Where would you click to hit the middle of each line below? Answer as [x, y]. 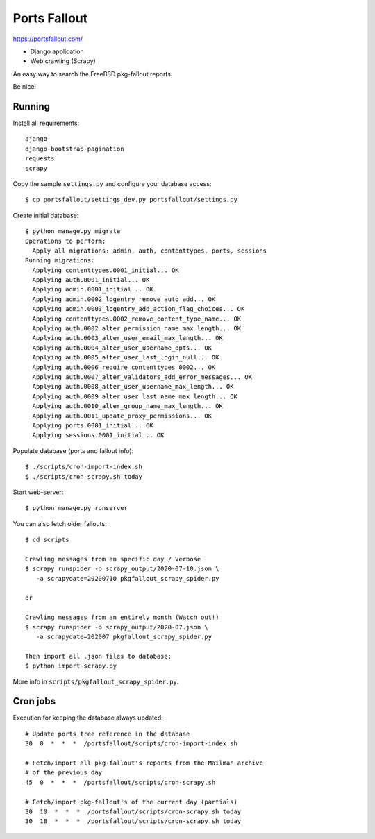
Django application [57, 51]
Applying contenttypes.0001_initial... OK [106, 270]
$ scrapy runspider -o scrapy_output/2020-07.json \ [117, 627]
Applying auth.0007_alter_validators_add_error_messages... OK [142, 377]
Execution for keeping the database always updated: [88, 718]
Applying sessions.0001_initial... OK [98, 435]
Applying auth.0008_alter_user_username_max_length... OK [133, 387]
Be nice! [25, 87]
